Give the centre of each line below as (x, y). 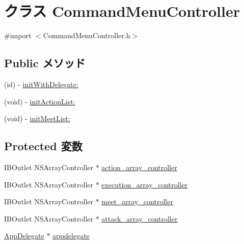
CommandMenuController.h (87, 35)
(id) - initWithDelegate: (41, 84)
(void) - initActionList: (40, 101)
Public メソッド (45, 63)
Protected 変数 (43, 146)
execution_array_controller (145, 184)
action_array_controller (139, 167)
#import (18, 35)
